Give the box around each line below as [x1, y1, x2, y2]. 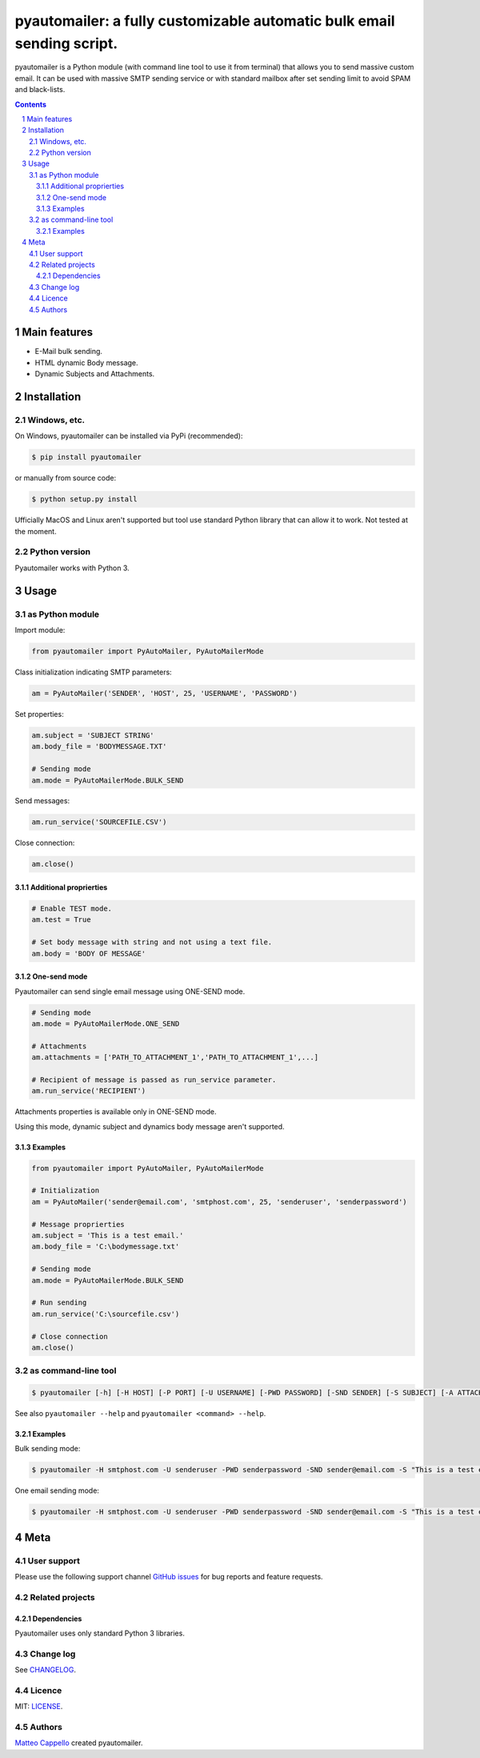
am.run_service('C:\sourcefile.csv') [31, 1309, 180, 1318]
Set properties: [14, 709, 64, 718]
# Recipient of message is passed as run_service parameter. [31, 1075, 277, 1084]
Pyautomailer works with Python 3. [14, 563, 130, 573]
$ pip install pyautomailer [31, 453, 142, 462]
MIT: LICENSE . [14, 1702, 63, 1712]
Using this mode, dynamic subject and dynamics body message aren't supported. [14, 1121, 285, 1131]
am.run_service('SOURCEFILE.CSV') [31, 818, 167, 827]
